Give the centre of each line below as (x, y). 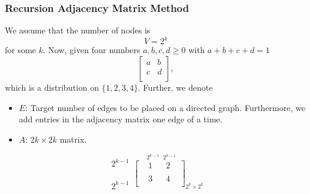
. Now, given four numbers (91, 50)
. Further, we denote (175, 87)
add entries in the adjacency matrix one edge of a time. (121, 119)
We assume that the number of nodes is (78, 30)
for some (20, 50)
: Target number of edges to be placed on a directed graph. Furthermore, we (165, 107)
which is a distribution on (52, 87)
